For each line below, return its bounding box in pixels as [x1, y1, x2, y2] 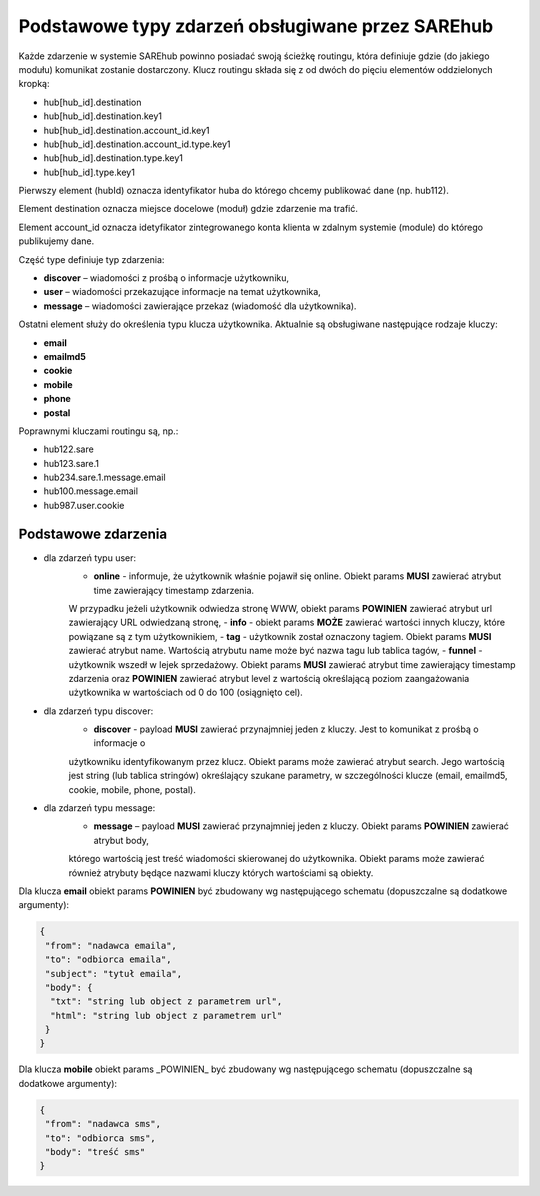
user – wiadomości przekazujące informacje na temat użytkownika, [43, 286, 322, 298]
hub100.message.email [43, 485, 139, 497]
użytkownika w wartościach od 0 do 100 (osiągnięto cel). [68, 686, 304, 699]
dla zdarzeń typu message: [43, 802, 156, 814]
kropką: [18, 78, 50, 90]
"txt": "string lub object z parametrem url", [50, 996, 283, 1007]
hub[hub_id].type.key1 [43, 166, 135, 178]
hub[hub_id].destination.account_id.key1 [43, 124, 210, 136]
